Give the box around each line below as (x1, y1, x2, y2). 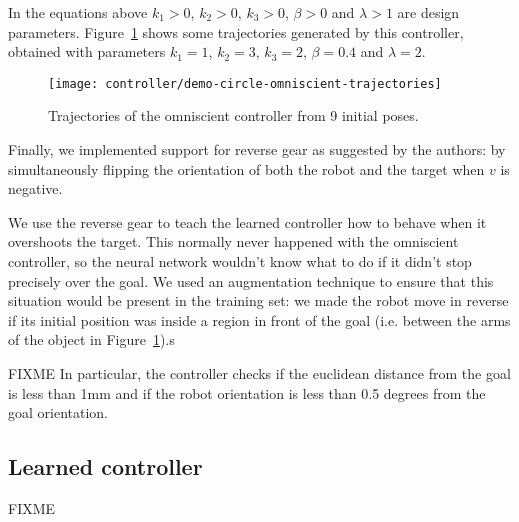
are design (397, 2, 460, 22)
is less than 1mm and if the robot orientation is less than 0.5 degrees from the (8, 382, 486, 403)
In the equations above (8, 2, 148, 22)
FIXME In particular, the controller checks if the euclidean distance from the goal (8, 362, 511, 383)
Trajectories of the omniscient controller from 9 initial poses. (48, 105, 419, 126)
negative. (8, 178, 63, 199)
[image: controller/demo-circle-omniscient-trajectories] (48, 76, 442, 91)
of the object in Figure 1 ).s (8, 329, 175, 350)
